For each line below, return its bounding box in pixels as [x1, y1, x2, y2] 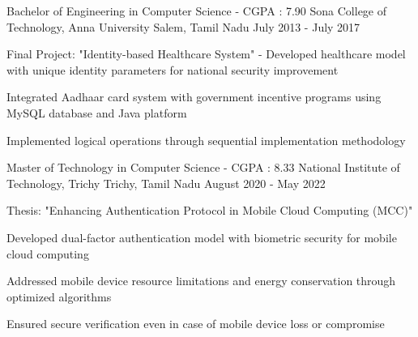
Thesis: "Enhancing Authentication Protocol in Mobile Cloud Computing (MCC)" [6, 202, 413, 219]
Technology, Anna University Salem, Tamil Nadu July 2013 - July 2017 [6, 18, 360, 35]
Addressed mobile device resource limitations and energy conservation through [6, 272, 396, 289]
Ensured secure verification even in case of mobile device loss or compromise [6, 315, 385, 332]
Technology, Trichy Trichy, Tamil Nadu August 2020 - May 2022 [6, 174, 326, 191]
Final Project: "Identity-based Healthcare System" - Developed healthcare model [6, 45, 406, 62]
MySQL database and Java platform [6, 104, 187, 121]
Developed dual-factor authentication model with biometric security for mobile [6, 228, 397, 245]
